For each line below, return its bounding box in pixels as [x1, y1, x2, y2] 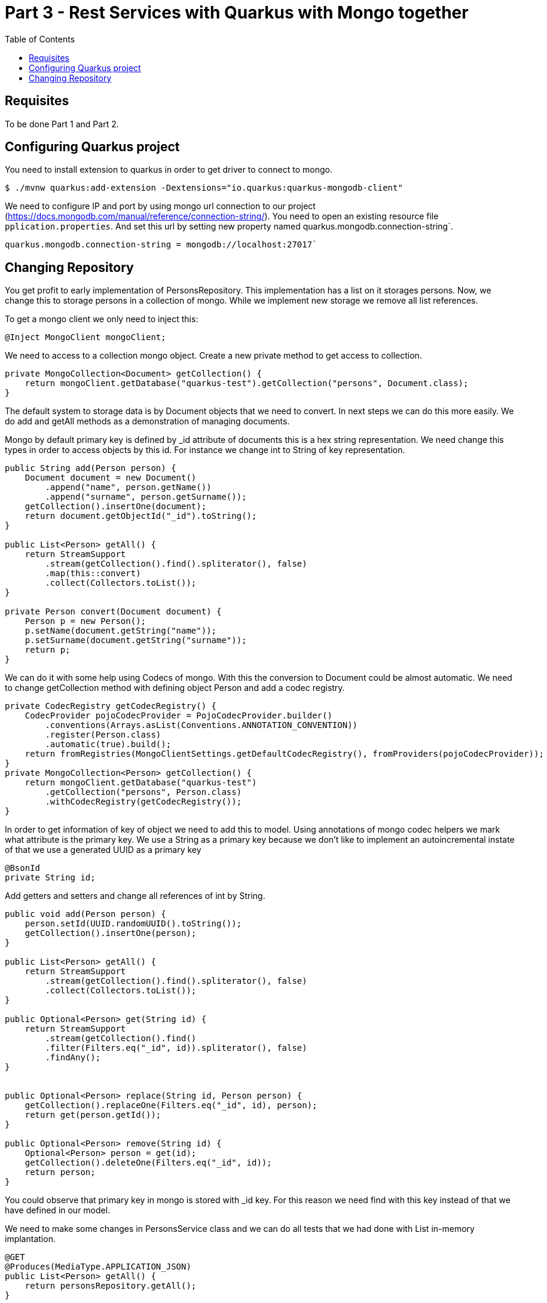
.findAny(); [45, 1053, 101, 1063]
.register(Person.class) [45, 730, 161, 740]
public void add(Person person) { [5, 909, 166, 919]
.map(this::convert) [45, 568, 141, 579]
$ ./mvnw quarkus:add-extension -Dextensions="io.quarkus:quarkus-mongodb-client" [5, 183, 403, 193]
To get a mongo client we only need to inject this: [5, 314, 198, 325]
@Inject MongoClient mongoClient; [5, 332, 166, 342]
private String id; [5, 873, 96, 883]
